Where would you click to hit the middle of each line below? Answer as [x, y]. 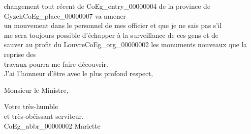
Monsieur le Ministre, [36, 90]
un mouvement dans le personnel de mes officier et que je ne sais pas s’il [113, 25]
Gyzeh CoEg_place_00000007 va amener [65, 15]
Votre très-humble [31, 106]
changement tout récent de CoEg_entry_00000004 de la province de [107, 6]
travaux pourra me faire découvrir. [56, 64]
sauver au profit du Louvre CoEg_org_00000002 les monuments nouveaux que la [125, 44]
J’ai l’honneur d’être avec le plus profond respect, [78, 73]
